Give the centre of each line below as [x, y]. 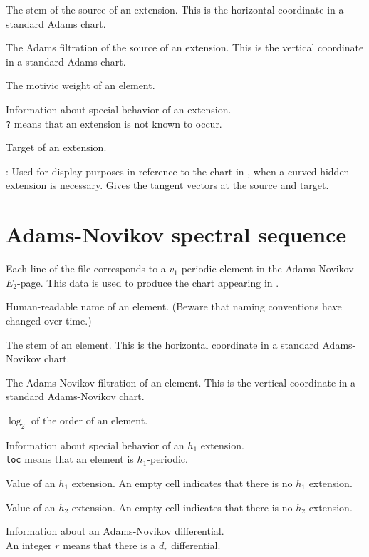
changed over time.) [49, 320]
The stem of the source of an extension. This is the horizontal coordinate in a [175, 9]
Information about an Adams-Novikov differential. [115, 531]
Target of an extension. [56, 147]
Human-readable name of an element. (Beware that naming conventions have [174, 306]
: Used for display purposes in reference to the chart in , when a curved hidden [178, 171]
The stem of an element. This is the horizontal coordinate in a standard [162, 344]
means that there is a [109, 545]
